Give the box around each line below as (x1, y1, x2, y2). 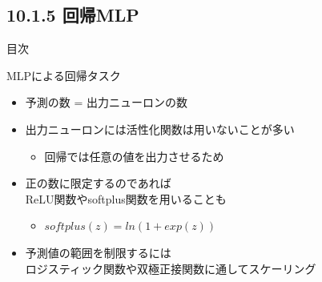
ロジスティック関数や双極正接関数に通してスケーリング (25, 260, 316, 276)
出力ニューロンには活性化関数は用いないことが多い (25, 120, 295, 137)
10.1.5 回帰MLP (6, 2, 139, 27)
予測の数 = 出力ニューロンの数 (25, 94, 188, 111)
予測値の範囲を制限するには (25, 244, 171, 260)
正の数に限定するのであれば (25, 175, 171, 191)
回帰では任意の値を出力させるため (44, 147, 224, 164)
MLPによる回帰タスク (6, 66, 121, 83)
